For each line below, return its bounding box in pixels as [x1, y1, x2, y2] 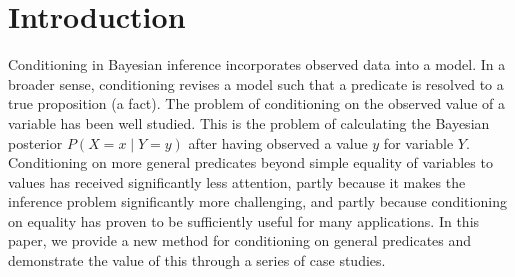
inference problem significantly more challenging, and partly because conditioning [8, 191, 507, 212]
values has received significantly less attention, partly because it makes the [8, 171, 466, 192]
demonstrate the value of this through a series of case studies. [8, 250, 386, 271]
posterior [8, 132, 63, 153]
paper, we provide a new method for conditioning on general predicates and [8, 230, 472, 251]
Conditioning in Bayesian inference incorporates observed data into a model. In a [8, 54, 506, 75]
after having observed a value [188, 132, 368, 153]
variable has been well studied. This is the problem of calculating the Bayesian [8, 112, 490, 133]
